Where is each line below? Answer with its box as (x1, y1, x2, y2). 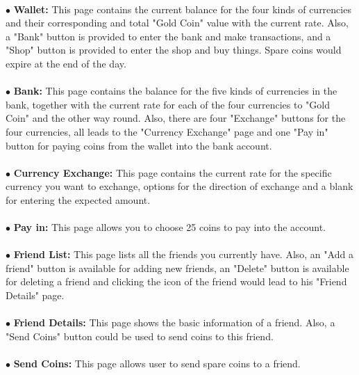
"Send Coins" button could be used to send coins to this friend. (6, 328, 274, 343)
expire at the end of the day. (6, 56, 126, 70)
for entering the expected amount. (6, 192, 151, 207)
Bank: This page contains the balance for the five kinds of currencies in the (13, 83, 337, 98)
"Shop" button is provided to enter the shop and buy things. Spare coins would (6, 42, 342, 57)
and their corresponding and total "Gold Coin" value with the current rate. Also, (6, 15, 349, 30)
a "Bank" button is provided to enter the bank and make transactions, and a (6, 29, 331, 43)
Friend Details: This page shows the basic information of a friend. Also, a (13, 315, 335, 330)
